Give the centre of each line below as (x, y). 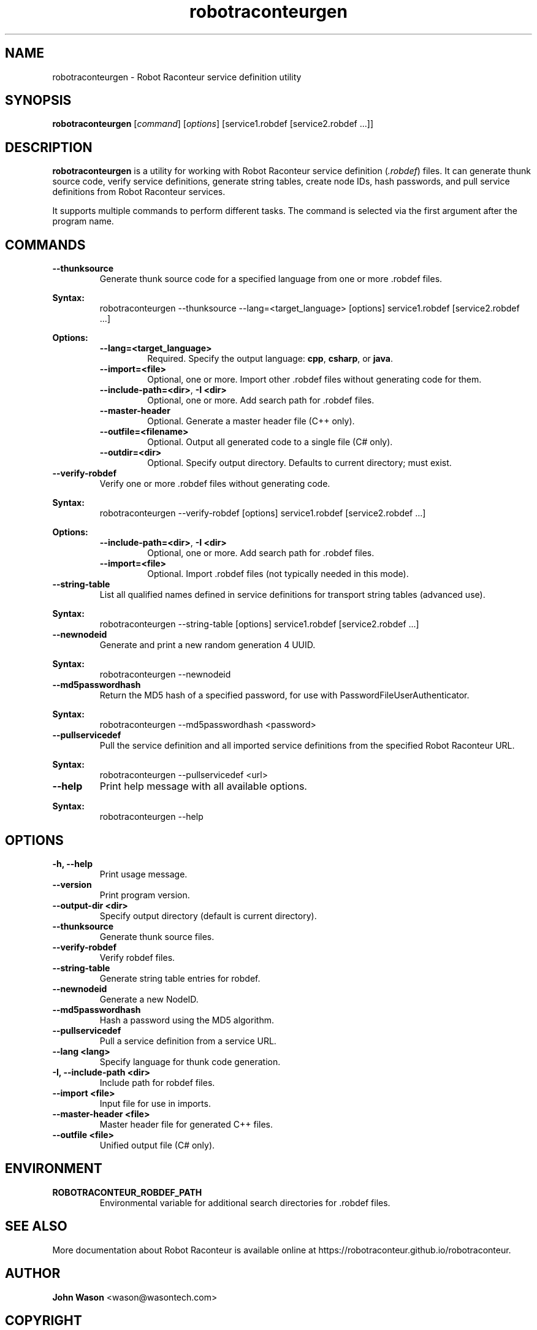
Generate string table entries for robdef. (180, 978)
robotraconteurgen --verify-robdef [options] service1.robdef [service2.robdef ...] (263, 513)
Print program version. (145, 895)
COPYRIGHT (44, 1320)
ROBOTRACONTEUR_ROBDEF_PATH (127, 1192)
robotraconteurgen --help (151, 817)
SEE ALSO (36, 1226)
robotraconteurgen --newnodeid (165, 675)
